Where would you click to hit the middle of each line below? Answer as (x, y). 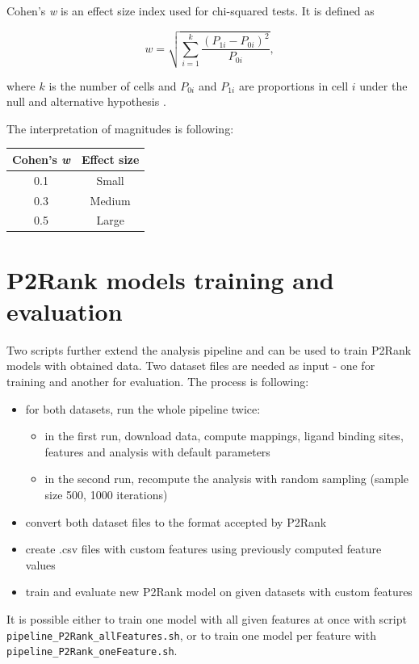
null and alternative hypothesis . (86, 101)
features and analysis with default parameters (157, 451)
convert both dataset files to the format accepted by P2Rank (176, 521)
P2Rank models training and (170, 279)
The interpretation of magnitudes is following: (120, 128)
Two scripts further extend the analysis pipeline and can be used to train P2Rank (209, 349)
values (40, 564)
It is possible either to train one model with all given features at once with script (207, 618)
